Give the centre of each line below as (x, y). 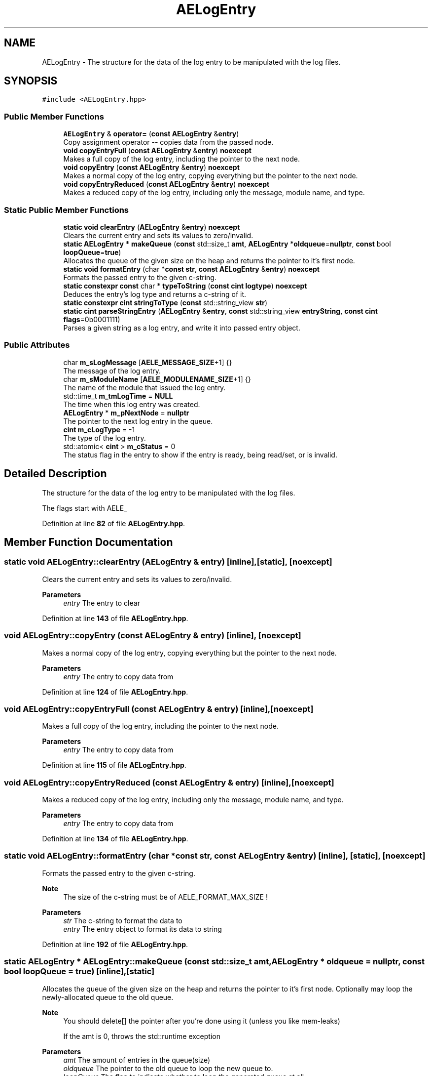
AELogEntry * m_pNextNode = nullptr (126, 413)
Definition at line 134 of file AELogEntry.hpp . (115, 839)
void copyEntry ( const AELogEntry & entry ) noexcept (151, 167)
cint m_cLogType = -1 (99, 429)
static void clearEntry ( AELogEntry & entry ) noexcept (152, 227)
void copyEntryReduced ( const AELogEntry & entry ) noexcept (166, 184)
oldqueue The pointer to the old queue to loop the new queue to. (168, 1068)
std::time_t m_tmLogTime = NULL (118, 396)
